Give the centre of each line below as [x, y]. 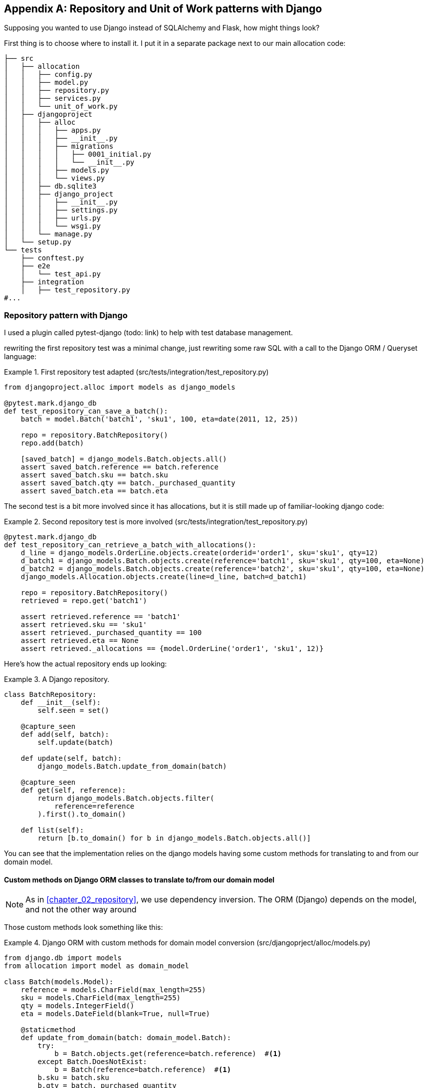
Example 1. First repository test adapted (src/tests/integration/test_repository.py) [136, 372]
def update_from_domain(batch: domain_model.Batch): [126, 1038]
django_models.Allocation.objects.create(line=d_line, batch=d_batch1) [164, 577]
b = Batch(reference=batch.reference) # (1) [143, 1070]
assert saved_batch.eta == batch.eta [94, 491]
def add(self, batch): [65, 735]
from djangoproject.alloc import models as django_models [120, 387]
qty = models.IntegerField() [78, 1006]
